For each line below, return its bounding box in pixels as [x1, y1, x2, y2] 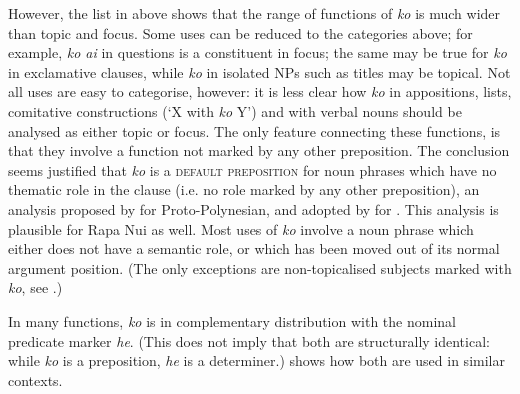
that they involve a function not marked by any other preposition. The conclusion [8, 140, 510, 161]
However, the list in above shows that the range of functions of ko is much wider [8, 3, 501, 23]
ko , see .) [8, 277, 63, 298]
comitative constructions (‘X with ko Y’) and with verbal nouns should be [8, 100, 462, 121]
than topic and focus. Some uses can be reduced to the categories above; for [8, 22, 473, 43]
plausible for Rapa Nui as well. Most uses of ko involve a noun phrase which [8, 218, 474, 239]
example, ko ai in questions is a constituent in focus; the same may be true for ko [8, 42, 507, 63]
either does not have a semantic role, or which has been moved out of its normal [8, 238, 500, 259]
